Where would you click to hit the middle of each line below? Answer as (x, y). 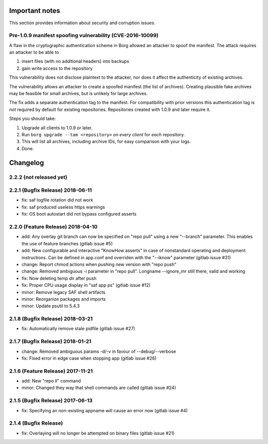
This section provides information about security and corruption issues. (82, 23)
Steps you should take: (33, 118)
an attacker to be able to (34, 53)
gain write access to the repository (57, 68)
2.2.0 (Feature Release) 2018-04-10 (53, 227)
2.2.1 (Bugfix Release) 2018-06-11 (50, 190)
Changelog (27, 163)
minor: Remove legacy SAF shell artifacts (64, 292)
